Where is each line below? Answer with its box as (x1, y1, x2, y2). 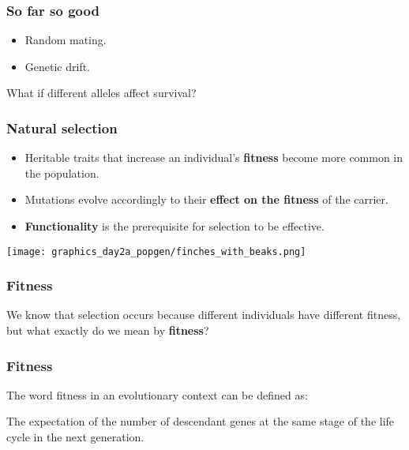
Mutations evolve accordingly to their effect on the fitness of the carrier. (24, 191, 388, 208)
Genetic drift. (24, 58, 91, 74)
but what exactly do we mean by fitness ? (6, 322, 209, 339)
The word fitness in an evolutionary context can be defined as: (6, 386, 308, 403)
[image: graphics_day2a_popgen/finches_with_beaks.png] (6, 246, 306, 257)
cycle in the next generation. (6, 429, 144, 445)
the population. (24, 164, 99, 181)
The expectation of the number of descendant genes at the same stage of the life (6, 413, 395, 429)
